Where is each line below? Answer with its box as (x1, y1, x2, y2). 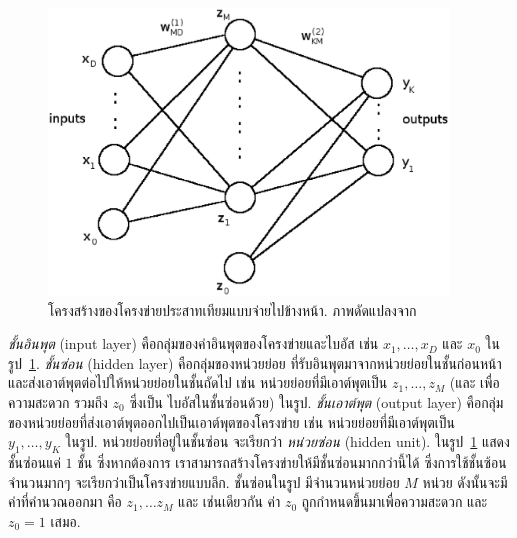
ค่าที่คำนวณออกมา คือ (8, 491, 122, 512)
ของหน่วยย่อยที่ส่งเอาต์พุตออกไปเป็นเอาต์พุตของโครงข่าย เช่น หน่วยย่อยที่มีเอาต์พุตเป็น (8, 411, 456, 432)
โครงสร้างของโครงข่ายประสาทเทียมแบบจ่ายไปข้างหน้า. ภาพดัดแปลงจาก (48, 299, 417, 320)
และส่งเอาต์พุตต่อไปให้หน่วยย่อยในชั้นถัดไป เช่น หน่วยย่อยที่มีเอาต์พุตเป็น (8, 372, 388, 393)
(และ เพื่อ (449, 372, 500, 393)
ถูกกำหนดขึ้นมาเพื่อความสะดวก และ (301, 491, 488, 512)
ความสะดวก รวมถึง (8, 391, 108, 412)
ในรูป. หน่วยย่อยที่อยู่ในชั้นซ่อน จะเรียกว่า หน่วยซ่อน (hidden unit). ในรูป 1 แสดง (65, 431, 510, 452)
